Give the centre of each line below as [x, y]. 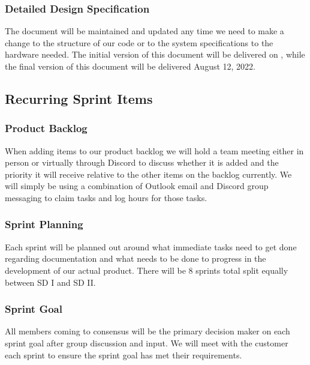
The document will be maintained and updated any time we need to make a [145, 31]
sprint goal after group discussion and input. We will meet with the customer [147, 342]
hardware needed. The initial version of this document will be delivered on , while [155, 54]
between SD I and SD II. [50, 282]
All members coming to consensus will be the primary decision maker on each [148, 331]
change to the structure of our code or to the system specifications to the [139, 42]
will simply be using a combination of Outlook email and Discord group [137, 186]
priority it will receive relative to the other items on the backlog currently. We [148, 174]
